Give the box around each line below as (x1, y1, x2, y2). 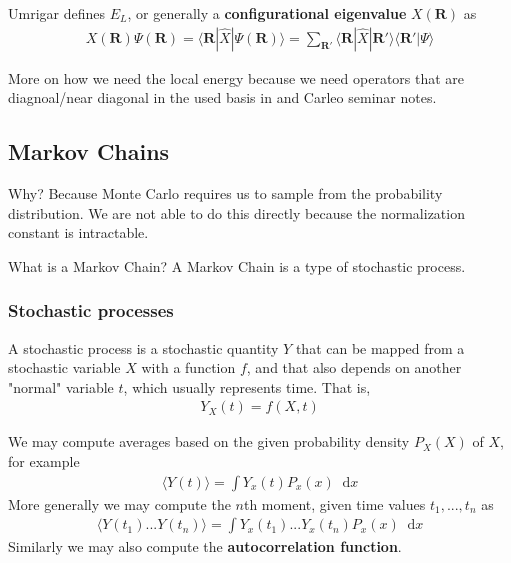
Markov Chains (8, 136, 170, 167)
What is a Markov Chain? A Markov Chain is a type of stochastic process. (8, 255, 466, 276)
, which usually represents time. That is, (123, 376, 371, 397)
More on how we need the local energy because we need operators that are (8, 67, 465, 88)
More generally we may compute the (8, 493, 231, 514)
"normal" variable (8, 376, 114, 397)
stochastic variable (8, 357, 121, 378)
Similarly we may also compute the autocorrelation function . (8, 536, 402, 557)
